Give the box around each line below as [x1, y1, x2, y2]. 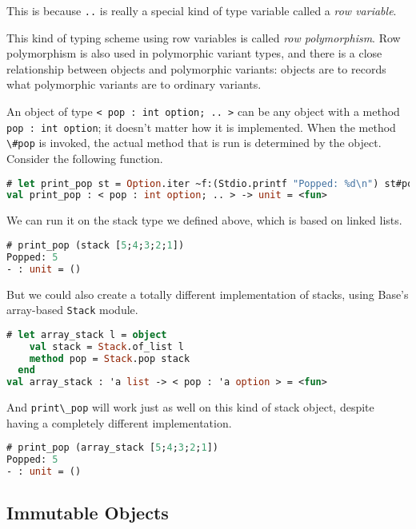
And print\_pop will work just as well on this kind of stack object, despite [6, 399, 374, 416]
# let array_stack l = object [6, 328, 167, 340]
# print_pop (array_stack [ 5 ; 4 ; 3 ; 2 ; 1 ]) [6, 442, 219, 454]
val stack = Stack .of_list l [29, 340, 184, 352]
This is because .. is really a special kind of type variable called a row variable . [6, 2, 397, 18]
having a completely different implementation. [6, 414, 232, 431]
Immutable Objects [6, 500, 169, 525]
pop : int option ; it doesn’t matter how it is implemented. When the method [6, 118, 396, 135]
